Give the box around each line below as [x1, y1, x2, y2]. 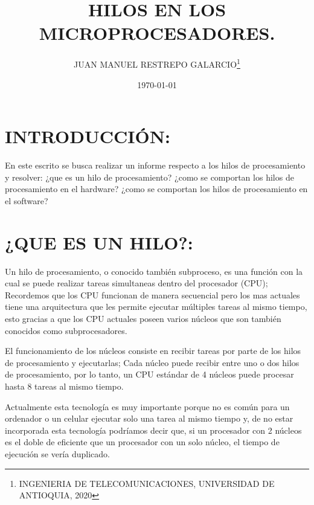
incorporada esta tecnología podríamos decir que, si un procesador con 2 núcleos [5, 423, 302, 436]
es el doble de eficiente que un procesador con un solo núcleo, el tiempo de [5, 436, 280, 448]
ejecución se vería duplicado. [5, 447, 110, 460]
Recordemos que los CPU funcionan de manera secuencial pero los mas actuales [5, 288, 300, 301]
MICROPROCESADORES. [39, 21, 275, 45]
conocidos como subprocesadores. [5, 324, 127, 336]
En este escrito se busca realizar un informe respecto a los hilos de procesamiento [5, 159, 306, 172]
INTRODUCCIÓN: [5, 124, 170, 149]
